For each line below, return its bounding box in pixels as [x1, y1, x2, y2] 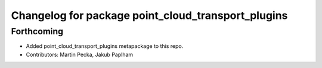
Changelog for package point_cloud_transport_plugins [11, 9, 288, 22]
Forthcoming [11, 26, 64, 37]
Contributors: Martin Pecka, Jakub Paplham [26, 51, 134, 58]
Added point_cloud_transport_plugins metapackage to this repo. [26, 43, 184, 50]
